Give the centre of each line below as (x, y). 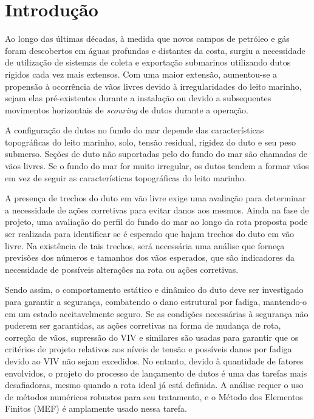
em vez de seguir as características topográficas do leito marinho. (126, 177)
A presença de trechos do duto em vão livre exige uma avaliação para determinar (155, 198)
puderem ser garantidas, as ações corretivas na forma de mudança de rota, (143, 325)
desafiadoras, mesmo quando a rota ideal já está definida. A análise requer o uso (154, 385)
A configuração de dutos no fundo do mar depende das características (135, 130)
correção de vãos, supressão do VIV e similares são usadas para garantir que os (152, 337)
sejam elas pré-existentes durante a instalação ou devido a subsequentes (138, 98)
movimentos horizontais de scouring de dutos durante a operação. (127, 109)
